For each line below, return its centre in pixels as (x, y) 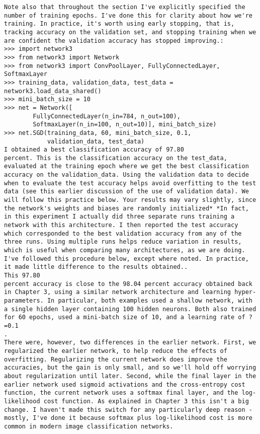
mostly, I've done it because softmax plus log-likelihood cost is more (128, 418)
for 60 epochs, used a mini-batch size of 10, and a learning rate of (125, 317)
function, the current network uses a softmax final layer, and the (121, 393)
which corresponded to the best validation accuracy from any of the (123, 233)
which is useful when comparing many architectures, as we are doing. (125, 250)
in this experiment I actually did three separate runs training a (119, 217)
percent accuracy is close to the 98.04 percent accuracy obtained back (128, 284)
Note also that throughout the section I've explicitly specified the (125, 7)
